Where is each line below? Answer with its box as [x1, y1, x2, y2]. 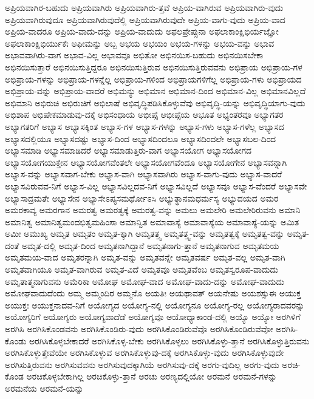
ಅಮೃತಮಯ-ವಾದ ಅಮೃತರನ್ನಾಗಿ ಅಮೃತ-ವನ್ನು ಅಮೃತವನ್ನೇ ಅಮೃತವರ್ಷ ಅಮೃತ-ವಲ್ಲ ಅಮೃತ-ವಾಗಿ [5, 251, 285, 264]
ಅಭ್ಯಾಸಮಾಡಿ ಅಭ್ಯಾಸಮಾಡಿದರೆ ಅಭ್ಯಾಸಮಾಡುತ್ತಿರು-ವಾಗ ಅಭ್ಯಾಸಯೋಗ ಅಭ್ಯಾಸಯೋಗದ [5, 144, 252, 157]
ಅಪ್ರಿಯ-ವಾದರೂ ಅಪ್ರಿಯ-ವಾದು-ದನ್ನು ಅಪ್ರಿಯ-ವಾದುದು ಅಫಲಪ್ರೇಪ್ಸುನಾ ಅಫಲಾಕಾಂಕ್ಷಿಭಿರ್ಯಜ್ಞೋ [5, 25, 279, 38]
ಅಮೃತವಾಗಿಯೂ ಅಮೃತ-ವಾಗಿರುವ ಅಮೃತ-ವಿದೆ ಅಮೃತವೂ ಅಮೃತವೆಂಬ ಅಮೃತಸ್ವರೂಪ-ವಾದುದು [5, 263, 278, 276]
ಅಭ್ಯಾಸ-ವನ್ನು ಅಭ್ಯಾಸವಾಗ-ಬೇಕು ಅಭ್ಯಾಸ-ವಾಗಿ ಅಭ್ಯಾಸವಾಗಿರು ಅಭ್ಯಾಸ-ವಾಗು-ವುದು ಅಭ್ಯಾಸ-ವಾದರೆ [5, 168, 282, 180]
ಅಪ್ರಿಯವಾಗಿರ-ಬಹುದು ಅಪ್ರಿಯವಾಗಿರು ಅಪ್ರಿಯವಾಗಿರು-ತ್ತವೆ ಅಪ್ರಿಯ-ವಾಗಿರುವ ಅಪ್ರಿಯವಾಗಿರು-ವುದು [5, 1, 284, 13]
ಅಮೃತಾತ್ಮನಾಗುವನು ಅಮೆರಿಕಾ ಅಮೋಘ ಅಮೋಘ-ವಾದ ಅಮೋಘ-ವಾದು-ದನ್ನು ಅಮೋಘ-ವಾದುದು [5, 275, 284, 287]
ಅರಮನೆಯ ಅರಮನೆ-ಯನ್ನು [5, 382, 84, 394]
